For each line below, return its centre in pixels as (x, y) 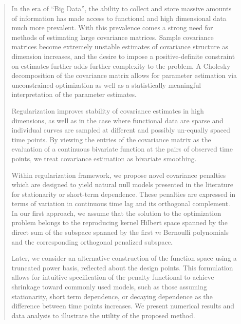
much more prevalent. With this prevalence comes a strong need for (112, 28)
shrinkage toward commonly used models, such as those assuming (109, 287)
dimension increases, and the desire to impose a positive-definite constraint (123, 56)
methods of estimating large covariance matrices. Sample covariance (112, 37)
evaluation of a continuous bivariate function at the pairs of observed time (122, 149)
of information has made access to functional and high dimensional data (119, 18)
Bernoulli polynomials (196, 232)
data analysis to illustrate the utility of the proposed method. (103, 315)
